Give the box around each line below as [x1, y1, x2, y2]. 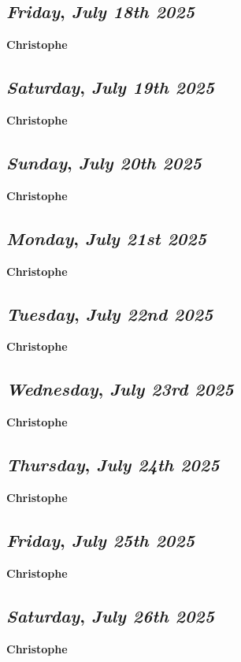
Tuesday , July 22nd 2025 [6, 301, 213, 325]
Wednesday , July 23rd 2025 [6, 377, 234, 401]
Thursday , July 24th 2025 [6, 452, 220, 477]
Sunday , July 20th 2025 [6, 150, 202, 174]
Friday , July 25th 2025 [6, 527, 195, 552]
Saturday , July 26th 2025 [6, 603, 215, 627]
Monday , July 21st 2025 [6, 225, 207, 250]
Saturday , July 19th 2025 [6, 75, 215, 99]
